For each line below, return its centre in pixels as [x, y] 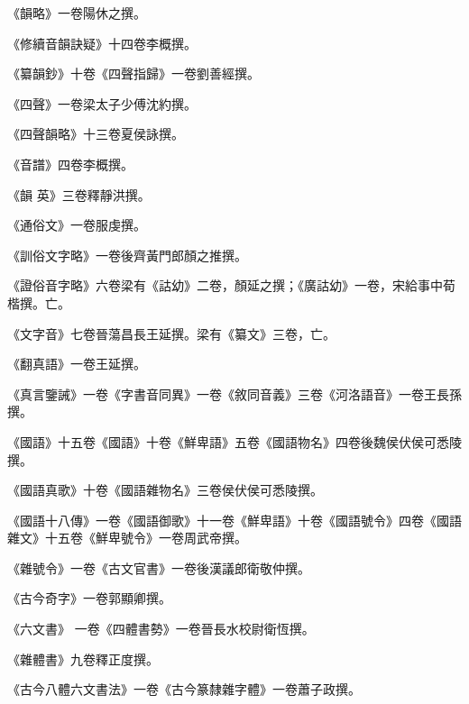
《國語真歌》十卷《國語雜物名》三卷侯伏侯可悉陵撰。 [165, 490]
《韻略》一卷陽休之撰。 [77, 13]
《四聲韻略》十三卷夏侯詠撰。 [96, 134]
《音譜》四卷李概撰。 [70, 164]
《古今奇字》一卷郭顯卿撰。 [89, 598]
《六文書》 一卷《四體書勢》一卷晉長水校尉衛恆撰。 [161, 629]
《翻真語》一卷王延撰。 [77, 364]
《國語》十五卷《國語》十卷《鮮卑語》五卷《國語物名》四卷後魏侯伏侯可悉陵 [234, 441]
